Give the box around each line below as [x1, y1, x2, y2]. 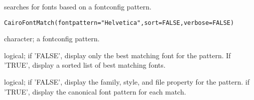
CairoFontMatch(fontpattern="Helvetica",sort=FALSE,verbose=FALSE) [4, 19, 234, 26]
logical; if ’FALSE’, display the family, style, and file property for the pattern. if [4, 77, 250, 87]
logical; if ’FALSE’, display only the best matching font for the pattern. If [4, 50, 231, 60]
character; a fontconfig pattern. [4, 33, 100, 44]
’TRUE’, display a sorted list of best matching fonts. [4, 60, 166, 70]
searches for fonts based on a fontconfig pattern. [4, 1, 152, 11]
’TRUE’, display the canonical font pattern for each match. [4, 86, 186, 97]
